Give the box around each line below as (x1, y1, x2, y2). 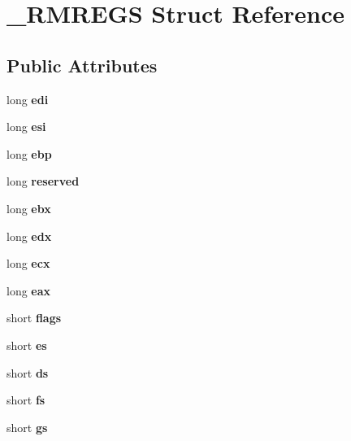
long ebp (6, 145, 52, 162)
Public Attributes (6, 52, 158, 77)
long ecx (6, 255, 50, 272)
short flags (6, 309, 62, 326)
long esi (6, 118, 46, 135)
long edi (6, 90, 49, 107)
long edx (6, 227, 52, 244)
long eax (6, 282, 51, 299)
